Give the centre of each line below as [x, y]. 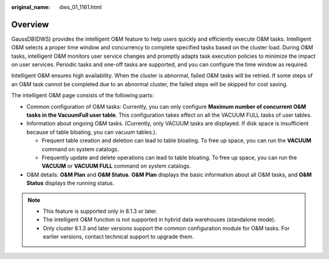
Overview [30, 24]
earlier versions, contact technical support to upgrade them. [119, 237]
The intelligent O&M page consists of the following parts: [83, 95]
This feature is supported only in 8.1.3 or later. [100, 211]
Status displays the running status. [70, 183]
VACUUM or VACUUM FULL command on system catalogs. [116, 166]
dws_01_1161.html [80, 7]
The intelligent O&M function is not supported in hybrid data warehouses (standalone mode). [159, 219]
